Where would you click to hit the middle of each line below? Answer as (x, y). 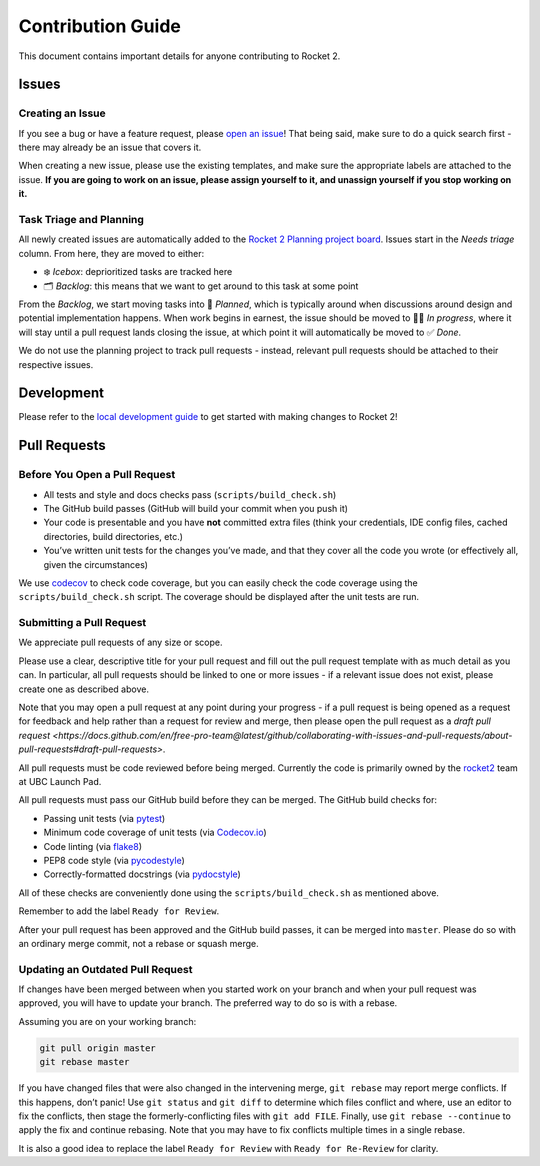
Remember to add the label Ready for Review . (119, 911)
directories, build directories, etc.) (113, 536)
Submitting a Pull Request (82, 623)
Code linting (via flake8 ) (93, 846)
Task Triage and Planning (81, 220)
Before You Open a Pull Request (97, 475)
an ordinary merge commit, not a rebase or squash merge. (138, 943)
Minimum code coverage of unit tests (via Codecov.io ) (155, 832)
